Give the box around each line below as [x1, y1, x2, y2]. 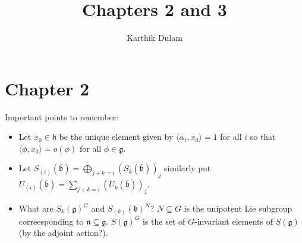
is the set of [143, 215, 185, 227]
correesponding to [18, 215, 84, 227]
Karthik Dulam [127, 31, 183, 44]
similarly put [163, 162, 211, 174]
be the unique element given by [59, 130, 174, 143]
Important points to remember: [5, 110, 119, 123]
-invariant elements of [194, 215, 273, 227]
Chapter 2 [5, 76, 90, 100]
